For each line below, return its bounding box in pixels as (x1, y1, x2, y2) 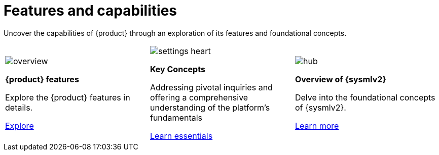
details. (5, 102, 33, 113)
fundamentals (150, 112, 203, 123)
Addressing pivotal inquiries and (150, 82, 273, 92)
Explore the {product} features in (5, 92, 130, 102)
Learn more (295, 120, 339, 131)
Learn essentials (150, 130, 213, 141)
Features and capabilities (4, 2, 177, 19)
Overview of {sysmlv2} (295, 74, 386, 84)
